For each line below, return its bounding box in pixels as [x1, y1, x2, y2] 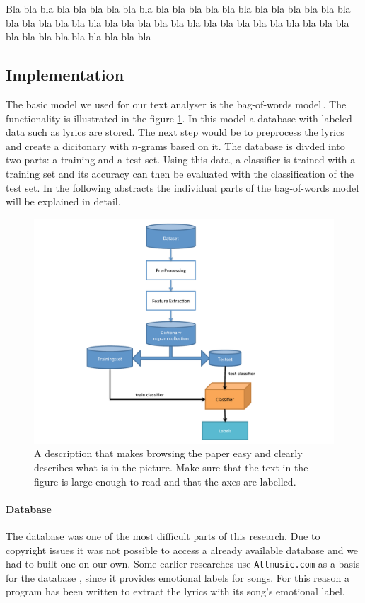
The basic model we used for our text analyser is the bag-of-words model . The [6, 96, 347, 111]
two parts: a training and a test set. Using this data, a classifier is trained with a [6, 152, 356, 167]
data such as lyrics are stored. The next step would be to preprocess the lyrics [6, 125, 344, 139]
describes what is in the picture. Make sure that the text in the [34, 459, 308, 474]
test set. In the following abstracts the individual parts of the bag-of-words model [6, 180, 359, 195]
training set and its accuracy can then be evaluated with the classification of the [6, 166, 354, 180]
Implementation [6, 64, 124, 86]
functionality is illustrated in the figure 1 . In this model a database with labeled [6, 110, 352, 125]
